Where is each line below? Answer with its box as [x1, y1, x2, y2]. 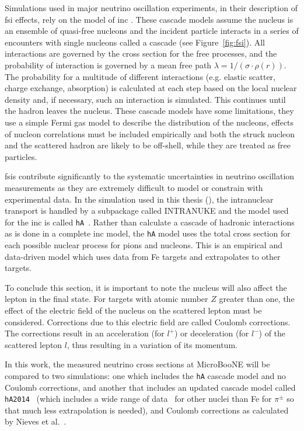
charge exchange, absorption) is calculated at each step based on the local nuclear [5, 82, 297, 94]
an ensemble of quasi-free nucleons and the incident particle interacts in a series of [5, 25, 299, 37]
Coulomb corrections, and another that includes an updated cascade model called [5, 381, 296, 393]
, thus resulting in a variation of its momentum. [67, 338, 237, 350]
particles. [5, 150, 37, 162]
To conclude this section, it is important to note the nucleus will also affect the [5, 281, 287, 293]
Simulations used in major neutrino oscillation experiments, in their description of [5, 2, 298, 13]
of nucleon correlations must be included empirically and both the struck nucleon [5, 127, 295, 140]
